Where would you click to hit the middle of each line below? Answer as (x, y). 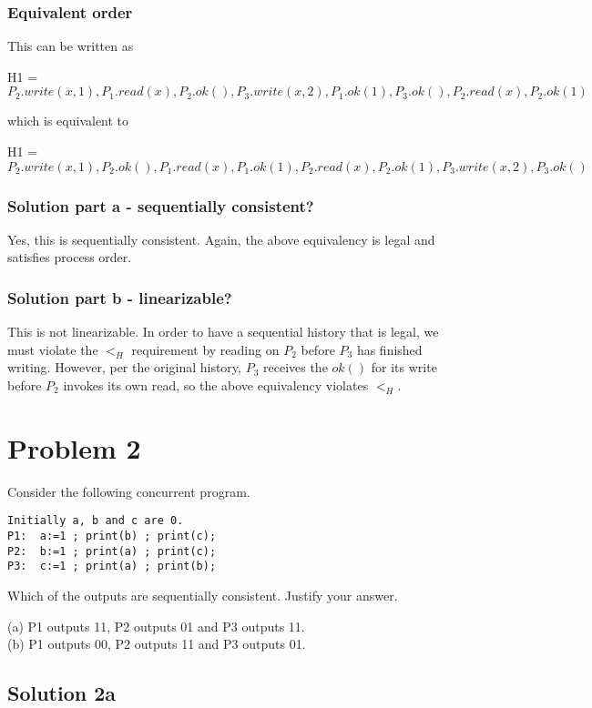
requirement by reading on (205, 349)
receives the (295, 367)
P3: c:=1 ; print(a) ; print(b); (112, 566)
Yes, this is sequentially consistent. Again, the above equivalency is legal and (221, 239)
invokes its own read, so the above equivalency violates (216, 385)
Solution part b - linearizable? (120, 297)
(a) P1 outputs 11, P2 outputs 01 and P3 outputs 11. (156, 626)
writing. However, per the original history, (124, 367)
